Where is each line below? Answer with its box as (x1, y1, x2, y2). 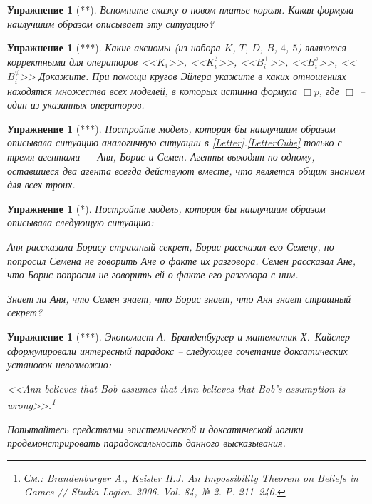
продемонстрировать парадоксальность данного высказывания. (7, 435, 286, 450)
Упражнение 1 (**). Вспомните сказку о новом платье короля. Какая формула (7, 2, 354, 16)
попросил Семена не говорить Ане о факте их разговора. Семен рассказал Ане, (7, 253, 356, 268)
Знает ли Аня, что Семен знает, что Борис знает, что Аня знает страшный (7, 291, 351, 306)
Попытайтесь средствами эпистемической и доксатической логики (7, 421, 304, 436)
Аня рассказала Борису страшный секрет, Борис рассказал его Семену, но (7, 238, 334, 253)
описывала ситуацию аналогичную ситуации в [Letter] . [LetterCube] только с (7, 135, 342, 150)
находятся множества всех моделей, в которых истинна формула (7, 83, 298, 98)
